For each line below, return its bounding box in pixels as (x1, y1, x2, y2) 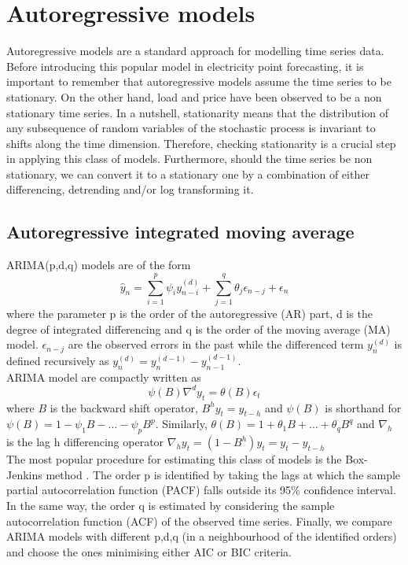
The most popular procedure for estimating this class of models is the (6, 451, 342, 467)
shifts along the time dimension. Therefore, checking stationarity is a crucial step (6, 135, 396, 151)
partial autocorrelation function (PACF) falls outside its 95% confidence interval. (6, 482, 396, 498)
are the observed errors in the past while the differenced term (68, 336, 364, 353)
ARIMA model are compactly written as (6, 368, 201, 385)
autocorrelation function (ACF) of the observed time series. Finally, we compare (6, 512, 392, 529)
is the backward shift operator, (50, 399, 198, 415)
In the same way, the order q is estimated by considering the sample (6, 497, 335, 514)
